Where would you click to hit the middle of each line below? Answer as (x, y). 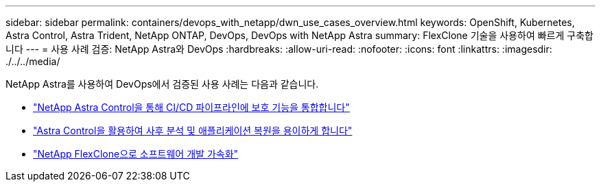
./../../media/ (33, 61)
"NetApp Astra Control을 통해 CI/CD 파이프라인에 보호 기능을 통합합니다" (191, 107)
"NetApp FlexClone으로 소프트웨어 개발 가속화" (136, 154)
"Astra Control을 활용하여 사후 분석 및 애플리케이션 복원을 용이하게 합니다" (193, 130)
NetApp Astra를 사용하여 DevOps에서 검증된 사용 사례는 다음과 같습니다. (162, 84)
